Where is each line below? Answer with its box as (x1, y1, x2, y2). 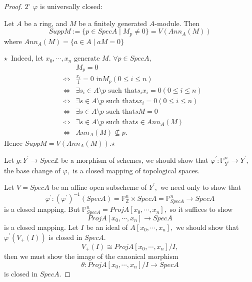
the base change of (4, 165, 60, 175)
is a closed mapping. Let (4, 221, 78, 232)
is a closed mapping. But (4, 204, 80, 214)
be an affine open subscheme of (51, 182, 147, 192)
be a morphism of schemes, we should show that (60, 154, 208, 165)
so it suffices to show (169, 204, 233, 214)
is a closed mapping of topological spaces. (72, 165, 200, 175)
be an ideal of (86, 221, 128, 232)
